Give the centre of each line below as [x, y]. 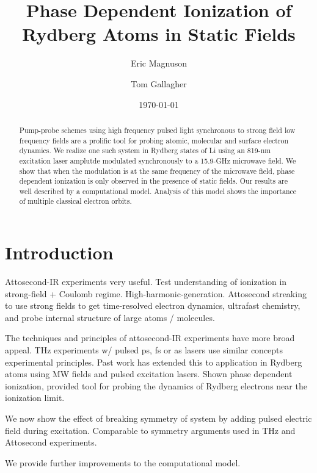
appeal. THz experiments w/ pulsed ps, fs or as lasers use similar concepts [144, 350]
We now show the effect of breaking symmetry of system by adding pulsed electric [158, 418]
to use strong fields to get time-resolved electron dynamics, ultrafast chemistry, [153, 305]
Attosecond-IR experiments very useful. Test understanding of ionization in [146, 282]
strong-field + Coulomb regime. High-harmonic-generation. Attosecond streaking [156, 293]
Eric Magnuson [159, 63]
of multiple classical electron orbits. [75, 201]
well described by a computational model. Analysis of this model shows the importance [158, 191]
